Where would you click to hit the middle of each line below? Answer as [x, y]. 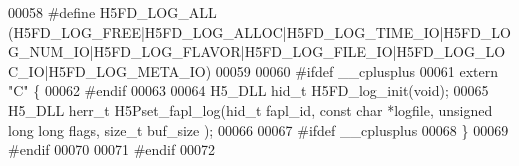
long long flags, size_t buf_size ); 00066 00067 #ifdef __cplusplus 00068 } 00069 [258, 129]
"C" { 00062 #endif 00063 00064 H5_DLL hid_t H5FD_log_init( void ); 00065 [248, 90]
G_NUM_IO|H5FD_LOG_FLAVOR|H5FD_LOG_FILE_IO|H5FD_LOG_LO [257, 51]
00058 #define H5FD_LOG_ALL [112, 12]
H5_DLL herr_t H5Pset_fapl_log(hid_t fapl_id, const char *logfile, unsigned [250, 109]
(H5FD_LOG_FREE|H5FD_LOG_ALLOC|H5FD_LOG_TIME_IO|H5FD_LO [260, 31]
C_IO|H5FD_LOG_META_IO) [110, 70]
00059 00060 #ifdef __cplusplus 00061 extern [356, 70]
